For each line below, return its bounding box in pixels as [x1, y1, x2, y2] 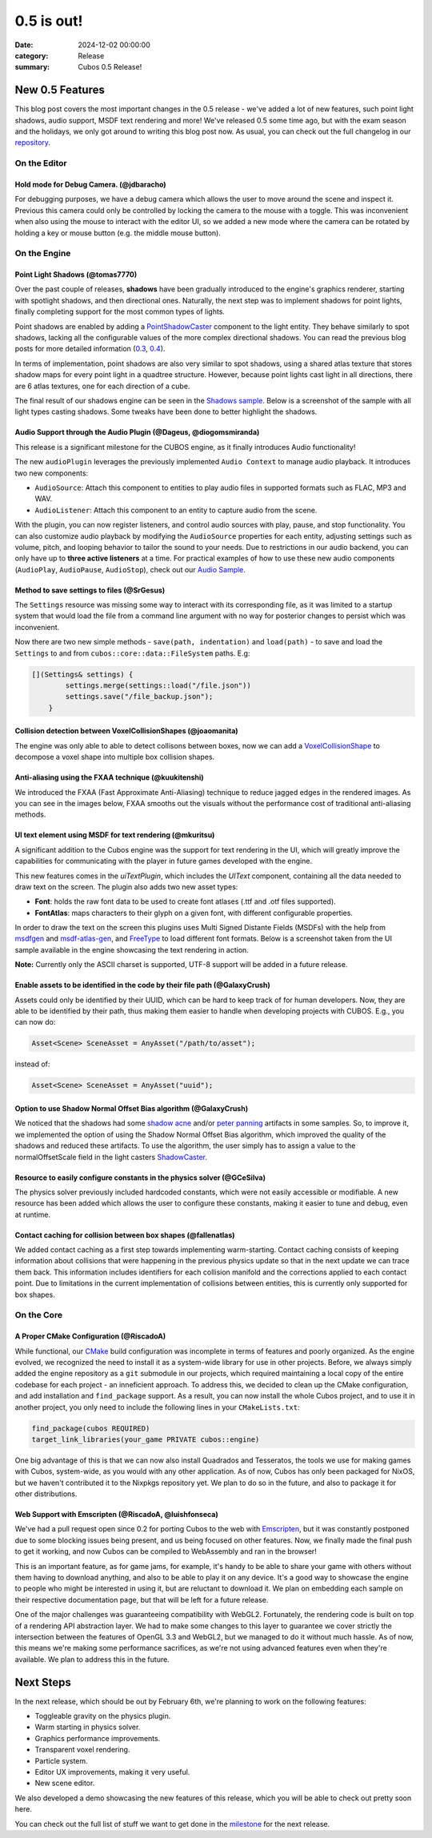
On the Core [14, 1310, 63, 1321]
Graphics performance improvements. [34, 1733, 161, 1743]
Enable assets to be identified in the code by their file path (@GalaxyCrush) [14, 981, 271, 990]
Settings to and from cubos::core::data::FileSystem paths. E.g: [14, 648, 250, 658]
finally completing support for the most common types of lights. [14, 307, 226, 316]
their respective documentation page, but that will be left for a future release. [14, 1595, 269, 1604]
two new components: [14, 468, 89, 478]
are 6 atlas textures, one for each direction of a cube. [14, 381, 190, 391]
